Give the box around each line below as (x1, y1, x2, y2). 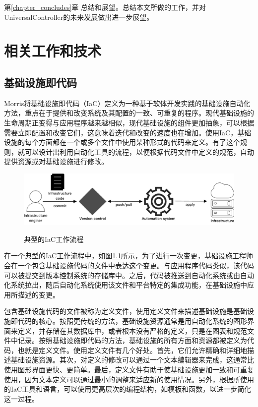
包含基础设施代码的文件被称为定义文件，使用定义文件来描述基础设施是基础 (4, 306, 247, 316)
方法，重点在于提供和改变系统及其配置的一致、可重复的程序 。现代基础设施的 (4, 108, 254, 118)
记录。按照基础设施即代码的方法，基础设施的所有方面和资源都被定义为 (17, 335, 247, 346)
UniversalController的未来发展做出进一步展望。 (4, 11, 154, 22)
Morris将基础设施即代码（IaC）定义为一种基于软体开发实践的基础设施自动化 (4, 98, 251, 108)
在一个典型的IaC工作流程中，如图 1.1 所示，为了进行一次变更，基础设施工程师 (4, 250, 254, 261)
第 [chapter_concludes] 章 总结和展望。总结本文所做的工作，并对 (4, 2, 206, 12)
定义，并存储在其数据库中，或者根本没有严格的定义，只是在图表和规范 (17, 325, 247, 336)
